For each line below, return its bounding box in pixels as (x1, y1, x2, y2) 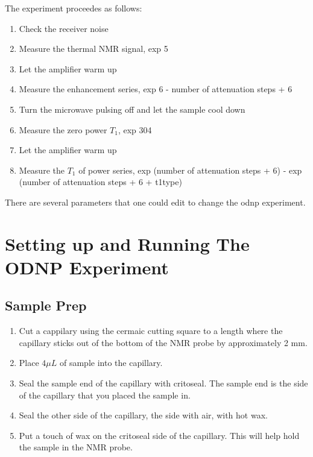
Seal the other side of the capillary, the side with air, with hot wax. (19, 409, 268, 421)
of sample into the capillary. (59, 356, 163, 369)
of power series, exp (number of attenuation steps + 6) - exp (78, 163, 302, 176)
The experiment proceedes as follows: (5, 2, 142, 14)
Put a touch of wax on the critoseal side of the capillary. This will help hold (19, 429, 300, 441)
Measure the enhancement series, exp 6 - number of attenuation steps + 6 (19, 83, 292, 95)
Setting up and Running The (5, 231, 250, 256)
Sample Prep (5, 296, 87, 315)
